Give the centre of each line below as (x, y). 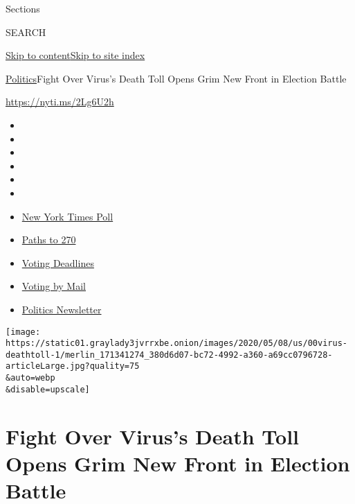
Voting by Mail (54, 286)
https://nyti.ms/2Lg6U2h (60, 102)
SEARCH (26, 32)
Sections (23, 8)
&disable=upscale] (48, 389)
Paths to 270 (49, 240)
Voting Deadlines (58, 262)
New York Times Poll (67, 216)
